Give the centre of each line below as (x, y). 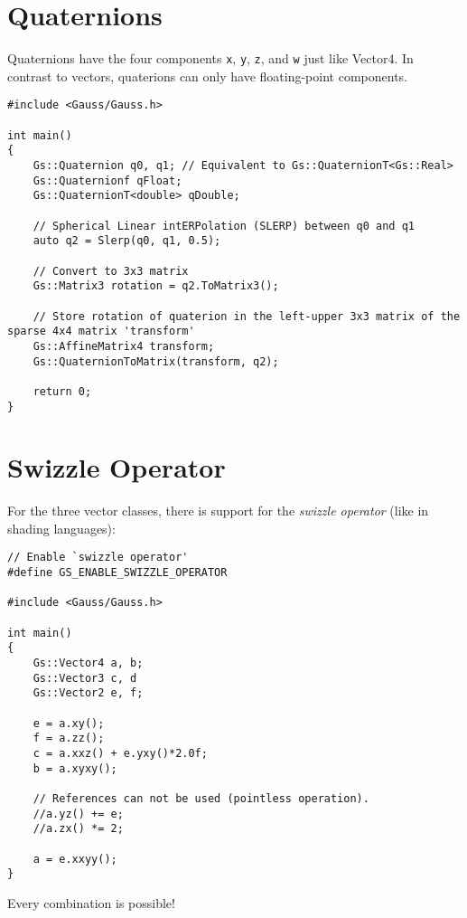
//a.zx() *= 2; (78, 829)
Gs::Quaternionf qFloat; (107, 180)
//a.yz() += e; (78, 814)
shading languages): (61, 528)
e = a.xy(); (69, 723)
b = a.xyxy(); (75, 768)
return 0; (62, 391)
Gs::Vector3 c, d (85, 678)
